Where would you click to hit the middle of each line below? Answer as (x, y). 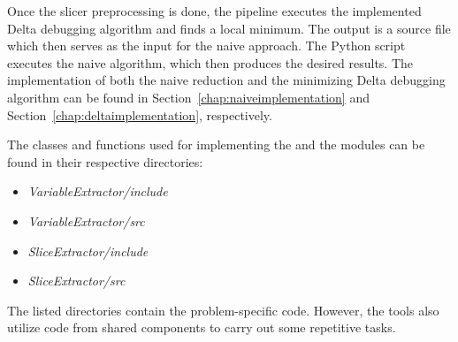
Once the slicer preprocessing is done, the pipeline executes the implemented (214, 11)
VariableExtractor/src (86, 220)
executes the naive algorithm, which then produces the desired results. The (210, 62)
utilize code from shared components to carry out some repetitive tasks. (202, 327)
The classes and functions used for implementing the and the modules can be (216, 144)
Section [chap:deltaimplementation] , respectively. (140, 114)
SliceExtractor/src (76, 281)
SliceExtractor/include (88, 251)
